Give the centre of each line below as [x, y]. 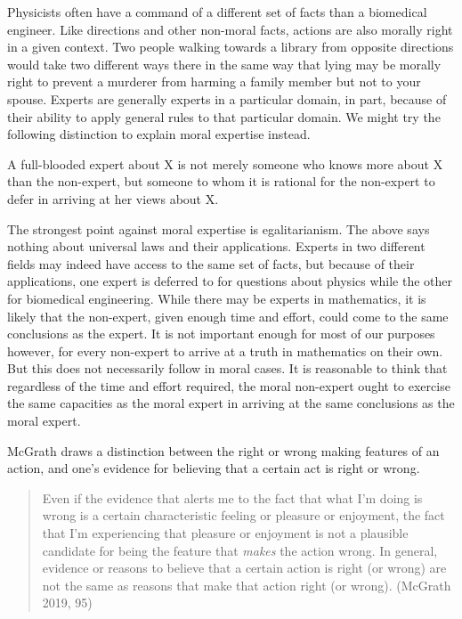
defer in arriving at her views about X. [113, 198]
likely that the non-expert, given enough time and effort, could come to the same [228, 316]
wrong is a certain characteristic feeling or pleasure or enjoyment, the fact [243, 515]
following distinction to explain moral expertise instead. [159, 134]
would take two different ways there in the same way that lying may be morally [224, 64]
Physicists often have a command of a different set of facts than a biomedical [217, 12]
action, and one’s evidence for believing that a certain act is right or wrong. [214, 468]
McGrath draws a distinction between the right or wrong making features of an [223, 450]
